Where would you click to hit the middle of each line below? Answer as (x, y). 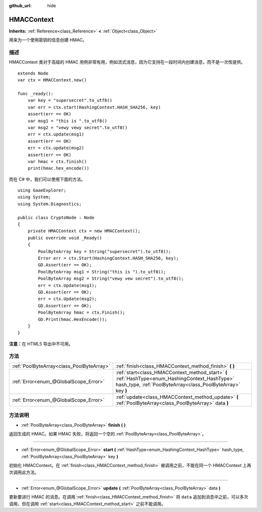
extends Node (33, 73)
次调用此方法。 (24, 472)
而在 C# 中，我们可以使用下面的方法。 (47, 179)
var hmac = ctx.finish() (57, 161)
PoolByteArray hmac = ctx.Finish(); (82, 312)
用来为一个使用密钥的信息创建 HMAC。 (48, 40)
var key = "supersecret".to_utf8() (70, 100)
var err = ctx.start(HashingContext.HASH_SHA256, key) (94, 107)
